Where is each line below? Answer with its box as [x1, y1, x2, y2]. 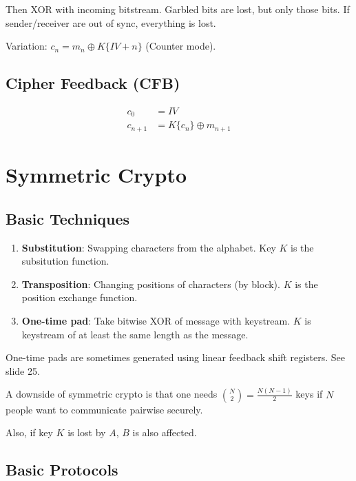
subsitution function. [21, 254, 109, 268]
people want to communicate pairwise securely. [6, 402, 203, 416]
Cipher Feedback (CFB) [6, 72, 180, 94]
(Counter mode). [145, 39, 216, 53]
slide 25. [6, 363, 40, 378]
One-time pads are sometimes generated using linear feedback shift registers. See [6, 350, 346, 365]
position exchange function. [21, 290, 138, 305]
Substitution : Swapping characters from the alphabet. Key [21, 240, 276, 254]
